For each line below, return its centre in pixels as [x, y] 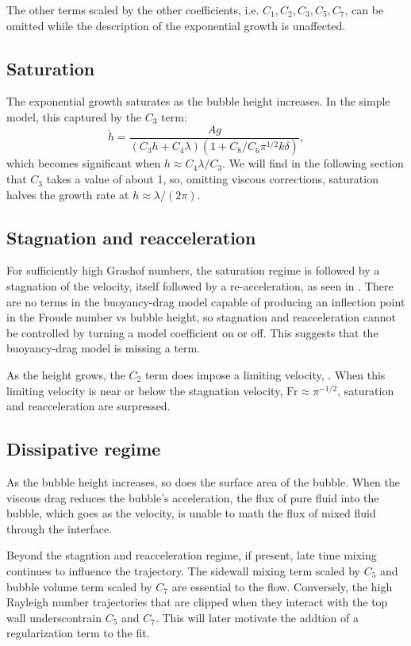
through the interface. [60, 528]
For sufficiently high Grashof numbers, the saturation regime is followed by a [193, 270]
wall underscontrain [54, 617]
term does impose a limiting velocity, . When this [265, 375]
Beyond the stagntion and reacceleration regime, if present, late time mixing [192, 555]
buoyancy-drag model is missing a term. [104, 348]
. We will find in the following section [313, 163]
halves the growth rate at [68, 194]
